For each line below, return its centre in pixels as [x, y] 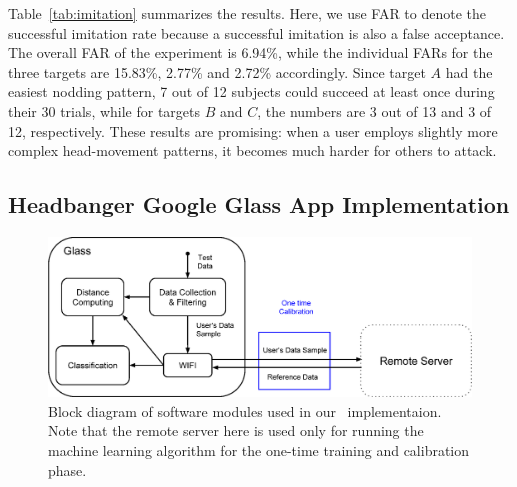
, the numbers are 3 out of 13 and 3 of [374, 110]
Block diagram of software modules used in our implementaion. [245, 410]
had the [469, 71]
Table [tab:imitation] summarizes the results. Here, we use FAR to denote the [247, 13]
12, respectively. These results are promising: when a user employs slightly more [253, 130]
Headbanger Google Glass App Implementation [259, 204]
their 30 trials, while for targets [104, 110]
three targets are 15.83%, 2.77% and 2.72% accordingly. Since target [217, 71]
